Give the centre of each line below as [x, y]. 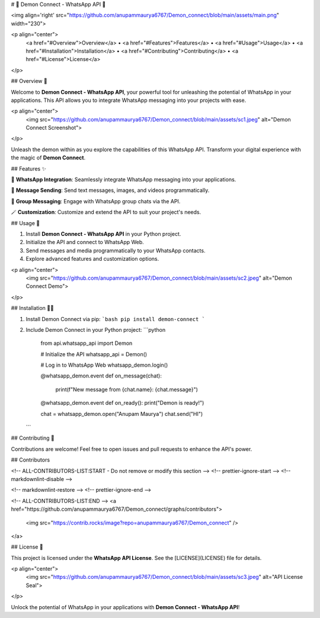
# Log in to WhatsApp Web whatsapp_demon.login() [104, 365]
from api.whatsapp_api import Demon [87, 343]
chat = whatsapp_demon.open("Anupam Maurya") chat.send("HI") [122, 414]
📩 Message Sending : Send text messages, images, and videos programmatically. [110, 190]
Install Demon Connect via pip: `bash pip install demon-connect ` [116, 319]
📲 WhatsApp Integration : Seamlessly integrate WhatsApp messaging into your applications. [124, 180]
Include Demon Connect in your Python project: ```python [96, 329]
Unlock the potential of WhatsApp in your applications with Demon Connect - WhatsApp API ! [125, 607]
